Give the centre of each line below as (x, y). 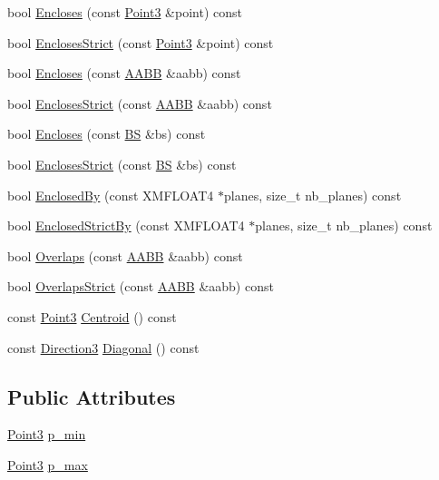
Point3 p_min (47, 434)
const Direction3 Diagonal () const (103, 347)
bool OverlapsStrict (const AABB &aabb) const (141, 286)
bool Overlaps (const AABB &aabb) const (125, 255)
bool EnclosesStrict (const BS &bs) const (122, 164)
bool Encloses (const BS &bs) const (107, 134)
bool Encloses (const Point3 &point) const (125, 12)
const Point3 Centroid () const (92, 316)
